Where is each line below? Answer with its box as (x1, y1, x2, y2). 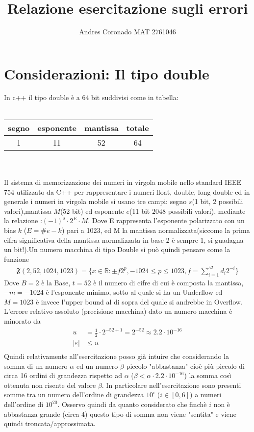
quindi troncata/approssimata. (4, 418, 96, 429)
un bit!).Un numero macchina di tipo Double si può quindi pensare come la (4, 244, 230, 254)
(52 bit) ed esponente (60, 205, 124, 216)
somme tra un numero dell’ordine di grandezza (4, 389, 144, 400)
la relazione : (4, 215, 42, 226)
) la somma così (184, 370, 231, 381)
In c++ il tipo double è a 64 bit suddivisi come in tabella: (4, 92, 178, 102)
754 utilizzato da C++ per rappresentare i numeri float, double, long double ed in (4, 186, 250, 197)
